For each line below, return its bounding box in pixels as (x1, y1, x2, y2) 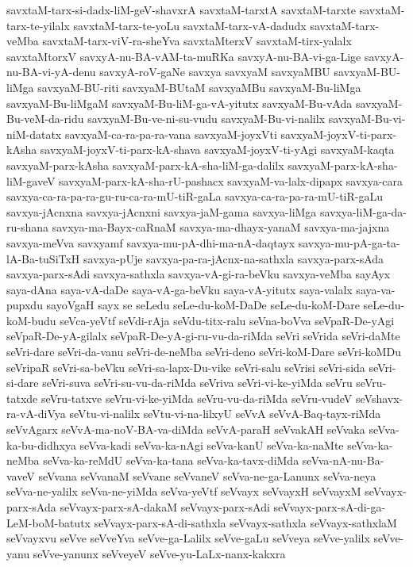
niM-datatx (6, 125, 62, 142)
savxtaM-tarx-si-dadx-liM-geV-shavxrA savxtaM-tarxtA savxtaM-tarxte (6, 2, 357, 17)
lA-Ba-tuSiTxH (6, 250, 80, 266)
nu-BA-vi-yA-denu (6, 63, 96, 80)
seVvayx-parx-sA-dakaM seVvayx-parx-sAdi (60, 499, 270, 515)
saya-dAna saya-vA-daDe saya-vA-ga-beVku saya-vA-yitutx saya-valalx (6, 281, 353, 297)
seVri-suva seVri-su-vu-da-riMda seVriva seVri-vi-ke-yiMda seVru (42, 374, 353, 391)
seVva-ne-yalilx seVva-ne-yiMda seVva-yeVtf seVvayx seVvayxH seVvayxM (6, 483, 361, 500)
